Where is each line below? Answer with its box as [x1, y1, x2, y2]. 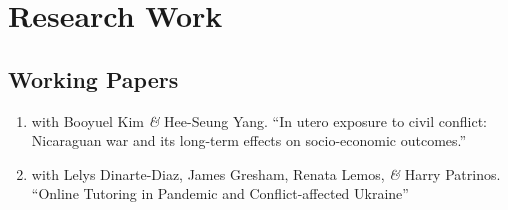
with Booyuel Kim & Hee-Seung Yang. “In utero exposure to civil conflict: [31, 110, 488, 131]
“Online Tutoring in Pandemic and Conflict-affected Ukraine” [31, 183, 409, 204]
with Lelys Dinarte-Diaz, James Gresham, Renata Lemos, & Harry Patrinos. [31, 163, 501, 184]
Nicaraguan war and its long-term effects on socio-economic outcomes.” [31, 130, 467, 151]
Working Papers [8, 63, 179, 94]
